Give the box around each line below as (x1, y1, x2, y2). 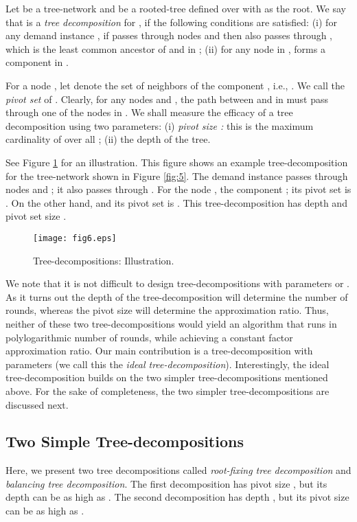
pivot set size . (5, 209, 67, 223)
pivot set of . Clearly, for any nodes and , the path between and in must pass (5, 91, 328, 106)
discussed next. (5, 397, 69, 411)
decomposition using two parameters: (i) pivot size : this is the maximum (5, 118, 314, 133)
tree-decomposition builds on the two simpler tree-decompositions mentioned (5, 370, 328, 385)
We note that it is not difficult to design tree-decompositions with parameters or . (5, 276, 350, 291)
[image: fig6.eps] (33, 233, 117, 243)
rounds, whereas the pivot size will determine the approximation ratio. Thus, (5, 303, 329, 317)
